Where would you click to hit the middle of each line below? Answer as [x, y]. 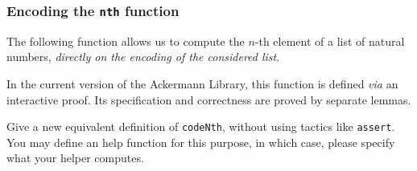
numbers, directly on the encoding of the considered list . [143, 57]
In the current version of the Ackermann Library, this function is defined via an [202, 83]
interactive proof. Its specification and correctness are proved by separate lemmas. [209, 99]
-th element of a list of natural [330, 41]
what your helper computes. [75, 158]
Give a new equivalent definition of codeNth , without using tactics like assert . [201, 126]
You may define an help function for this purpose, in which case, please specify [201, 142]
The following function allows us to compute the [126, 41]
